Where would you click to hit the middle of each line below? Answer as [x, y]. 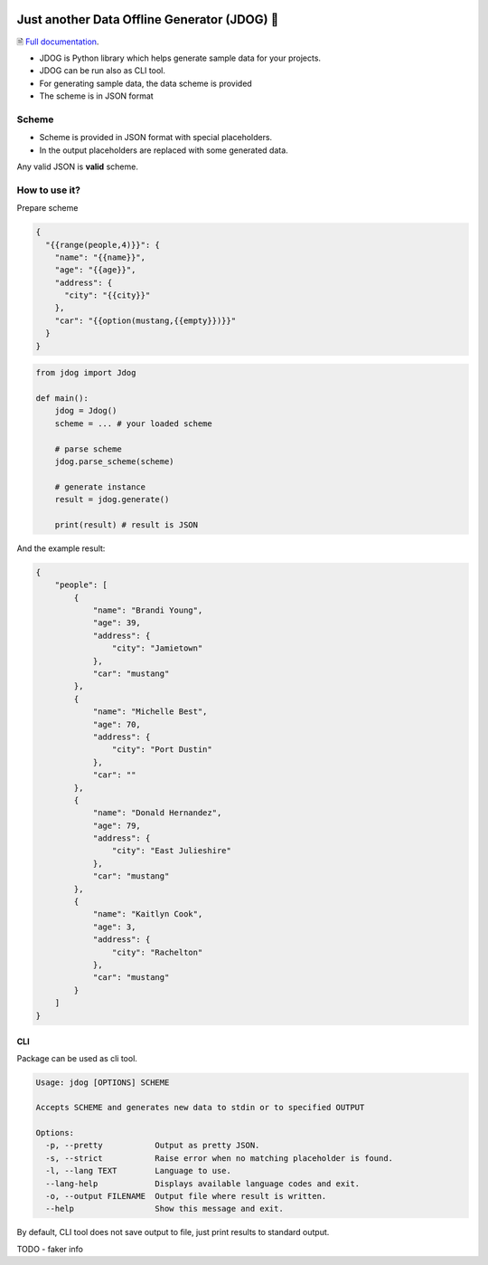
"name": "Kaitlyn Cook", [148, 914]
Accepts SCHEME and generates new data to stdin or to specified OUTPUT [200, 1108]
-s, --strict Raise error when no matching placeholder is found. [219, 1158]
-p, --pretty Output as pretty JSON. [153, 1146]
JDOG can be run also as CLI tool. [103, 71]
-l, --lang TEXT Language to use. [139, 1171]
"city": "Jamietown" [157, 648]
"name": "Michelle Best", [150, 712]
